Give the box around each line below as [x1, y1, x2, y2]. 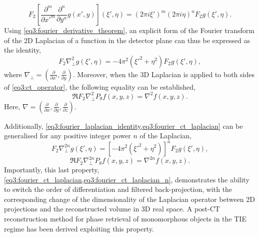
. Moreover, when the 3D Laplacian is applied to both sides [72, 69, 254, 79]
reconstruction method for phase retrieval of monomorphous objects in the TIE [4, 213, 246, 224]
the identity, [4, 45, 41, 55]
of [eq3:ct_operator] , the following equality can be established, [4, 81, 195, 92]
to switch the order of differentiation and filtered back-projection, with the [4, 184, 232, 194]
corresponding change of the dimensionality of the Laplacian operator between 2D [4, 193, 255, 204]
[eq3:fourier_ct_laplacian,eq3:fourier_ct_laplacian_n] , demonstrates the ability [4, 174, 249, 184]
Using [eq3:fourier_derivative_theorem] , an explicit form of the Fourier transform [4, 25, 254, 35]
